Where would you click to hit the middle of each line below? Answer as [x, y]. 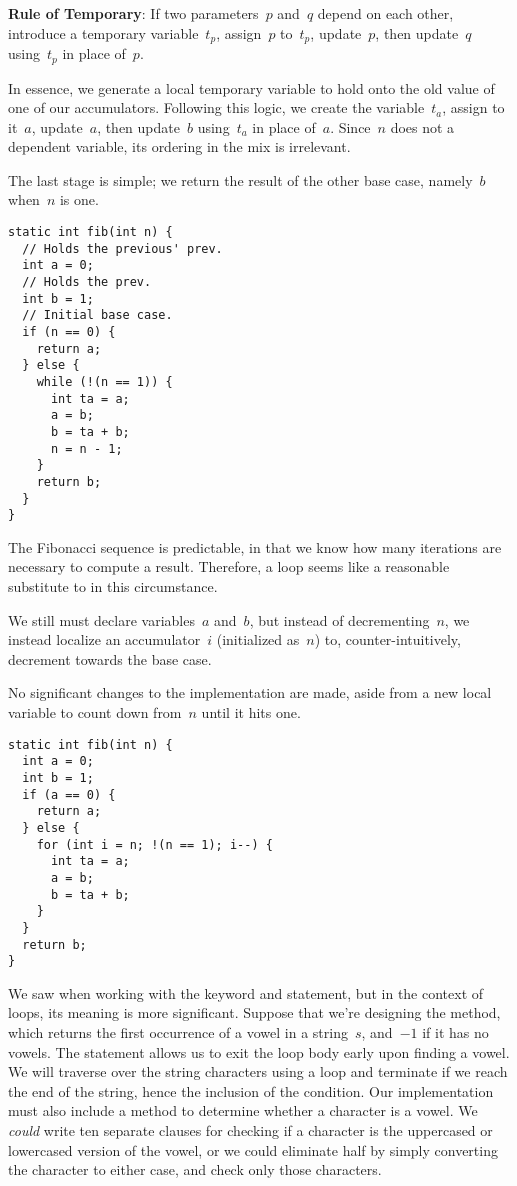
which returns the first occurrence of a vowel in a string [178, 1032]
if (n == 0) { [69, 332]
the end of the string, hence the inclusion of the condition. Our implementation [251, 1090]
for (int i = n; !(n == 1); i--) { [154, 844]
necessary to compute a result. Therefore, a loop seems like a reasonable [229, 566]
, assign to [473, 107]
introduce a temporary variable [103, 32]
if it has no [455, 1032]
